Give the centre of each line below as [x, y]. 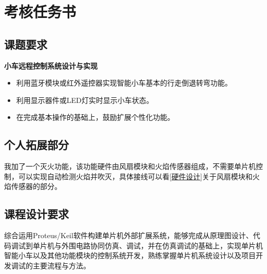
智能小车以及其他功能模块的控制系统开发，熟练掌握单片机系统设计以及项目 [130, 255]
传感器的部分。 [36, 186]
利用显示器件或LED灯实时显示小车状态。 [85, 100]
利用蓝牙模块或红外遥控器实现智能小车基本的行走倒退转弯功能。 [124, 83]
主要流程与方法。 [61, 265]
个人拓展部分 [36, 145]
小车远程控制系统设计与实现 [51, 65]
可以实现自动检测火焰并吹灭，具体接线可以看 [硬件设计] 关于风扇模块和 [135, 176]
